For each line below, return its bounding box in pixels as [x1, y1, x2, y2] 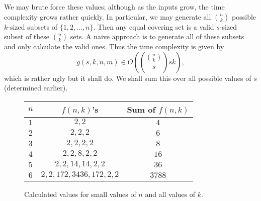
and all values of [145, 188, 196, 199]
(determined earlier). [4, 82, 68, 93]
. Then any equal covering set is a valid [93, 21, 214, 32]
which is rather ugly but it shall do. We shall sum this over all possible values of [4, 72, 251, 83]
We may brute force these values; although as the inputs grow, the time [4, 2, 225, 12]
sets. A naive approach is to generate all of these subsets [70, 31, 244, 42]
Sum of [127, 103, 156, 115]
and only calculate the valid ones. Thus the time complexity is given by [4, 41, 224, 52]
